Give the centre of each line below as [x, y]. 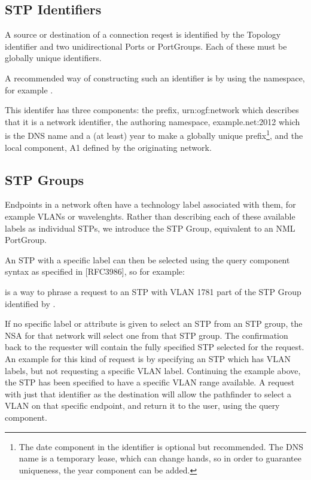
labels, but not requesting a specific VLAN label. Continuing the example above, [153, 370]
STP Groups [45, 179]
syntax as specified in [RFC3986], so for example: [95, 271]
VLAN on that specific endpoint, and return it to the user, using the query [142, 405]
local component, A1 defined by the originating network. [108, 147]
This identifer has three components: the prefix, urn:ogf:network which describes [152, 110]
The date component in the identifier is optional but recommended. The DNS [161, 446]
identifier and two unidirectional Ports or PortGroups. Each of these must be [146, 46]
